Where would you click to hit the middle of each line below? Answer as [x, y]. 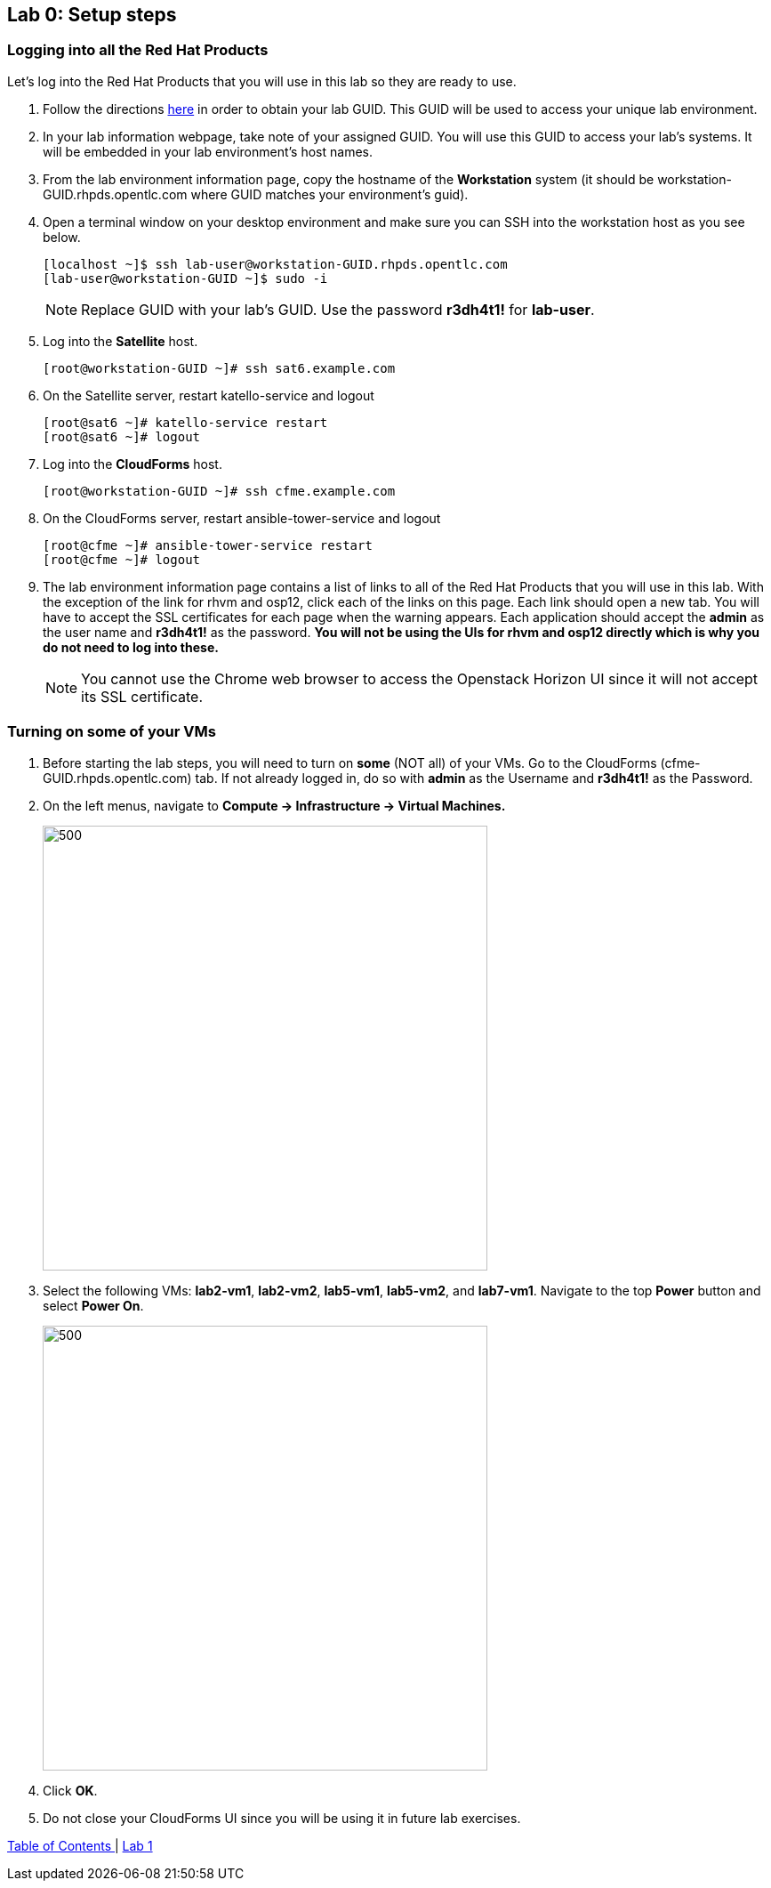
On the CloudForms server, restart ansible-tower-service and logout [242, 518]
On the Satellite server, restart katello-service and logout [209, 395]
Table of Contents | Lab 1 [80, 1845]
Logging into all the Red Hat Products [138, 50]
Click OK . [70, 1790]
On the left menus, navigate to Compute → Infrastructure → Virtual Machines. [274, 805]
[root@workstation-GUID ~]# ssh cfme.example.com [219, 491]
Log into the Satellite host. [120, 341]
